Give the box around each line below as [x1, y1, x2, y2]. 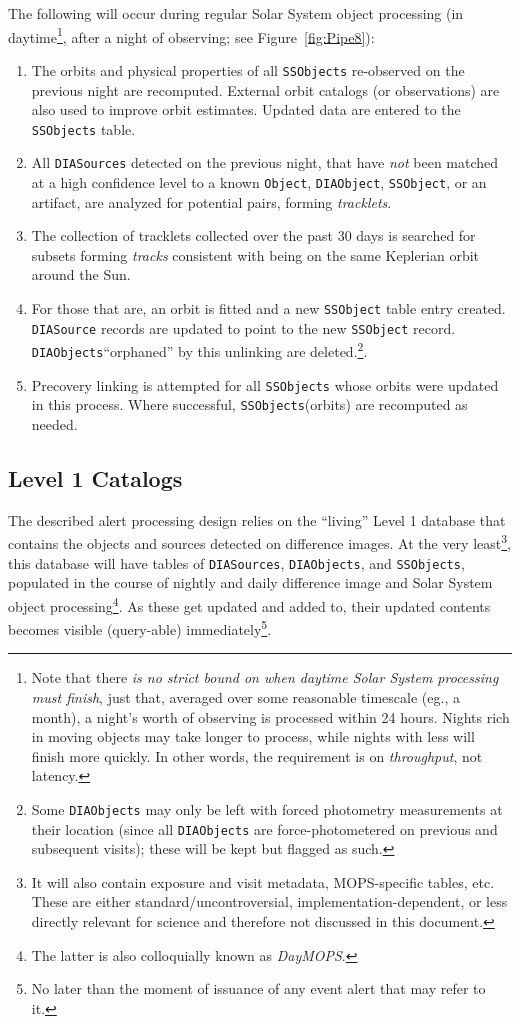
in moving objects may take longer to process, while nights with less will [31, 726, 475, 747]
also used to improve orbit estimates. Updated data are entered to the [31, 99, 461, 120]
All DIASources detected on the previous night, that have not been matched [31, 152, 499, 173]
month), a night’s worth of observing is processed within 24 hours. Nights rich [31, 706, 510, 727]
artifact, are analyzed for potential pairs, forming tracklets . [31, 191, 392, 212]
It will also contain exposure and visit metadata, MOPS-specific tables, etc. [31, 871, 495, 892]
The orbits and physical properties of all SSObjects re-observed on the [31, 59, 465, 80]
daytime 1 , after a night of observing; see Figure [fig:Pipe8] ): [8, 23, 375, 47]
